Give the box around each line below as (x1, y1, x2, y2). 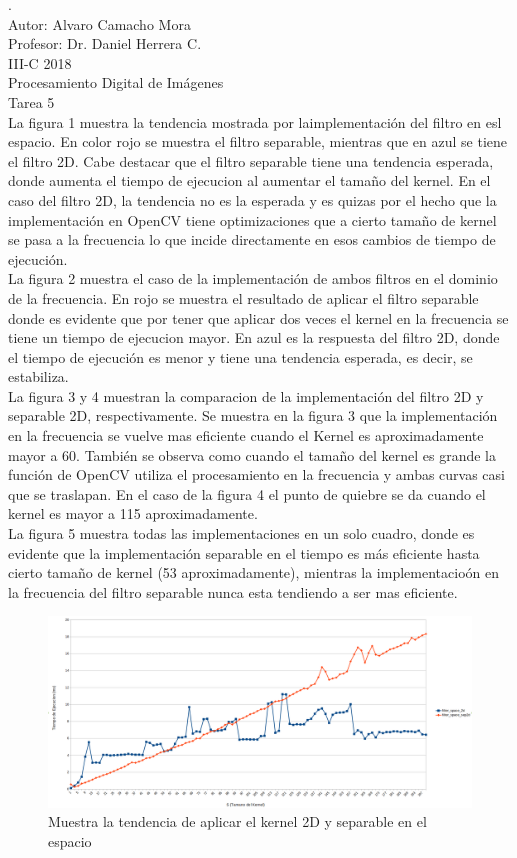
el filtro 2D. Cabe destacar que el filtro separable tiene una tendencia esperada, (8, 150, 494, 171)
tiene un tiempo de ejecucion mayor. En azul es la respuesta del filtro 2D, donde (8, 327, 500, 348)
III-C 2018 (8, 52, 72, 73)
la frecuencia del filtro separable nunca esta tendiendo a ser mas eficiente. (8, 581, 458, 602)
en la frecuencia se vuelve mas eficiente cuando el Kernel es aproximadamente (8, 425, 484, 446)
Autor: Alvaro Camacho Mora (8, 13, 191, 34)
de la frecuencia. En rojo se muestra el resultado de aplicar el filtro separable (8, 287, 479, 308)
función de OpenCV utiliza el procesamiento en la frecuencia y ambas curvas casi (8, 464, 505, 485)
